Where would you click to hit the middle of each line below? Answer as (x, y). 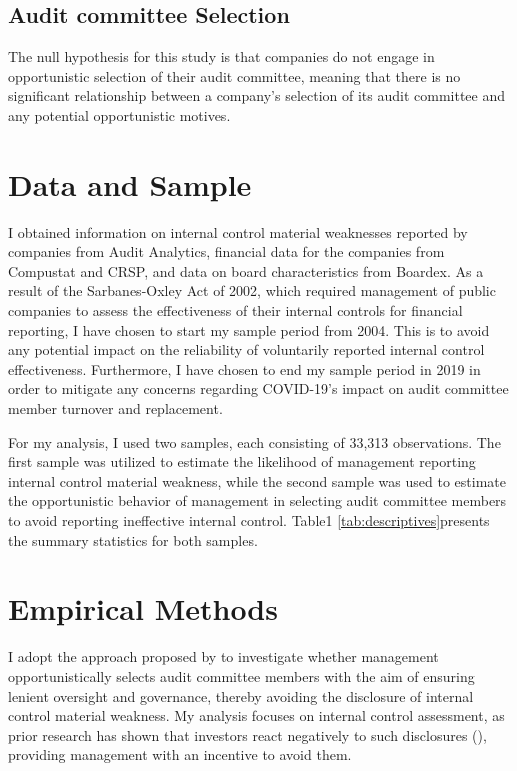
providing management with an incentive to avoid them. (180, 754)
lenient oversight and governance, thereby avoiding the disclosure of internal (241, 695)
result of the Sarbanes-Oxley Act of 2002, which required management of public (252, 290)
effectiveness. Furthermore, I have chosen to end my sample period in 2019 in (244, 368)
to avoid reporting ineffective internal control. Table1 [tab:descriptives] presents (249, 520)
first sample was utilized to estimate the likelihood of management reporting (242, 461)
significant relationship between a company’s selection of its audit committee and (257, 95)
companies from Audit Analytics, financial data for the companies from (226, 251)
